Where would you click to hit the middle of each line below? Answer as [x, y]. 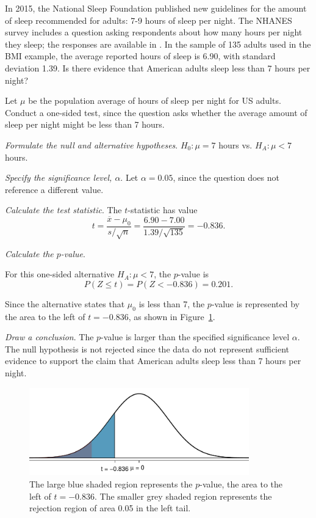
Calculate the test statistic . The [63, 210]
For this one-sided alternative [60, 274]
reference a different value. [54, 189]
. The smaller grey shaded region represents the [183, 496]
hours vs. [235, 144]
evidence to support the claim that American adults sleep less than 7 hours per [153, 361]
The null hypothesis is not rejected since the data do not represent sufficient [147, 348]
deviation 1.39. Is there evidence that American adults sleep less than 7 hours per [158, 67]
